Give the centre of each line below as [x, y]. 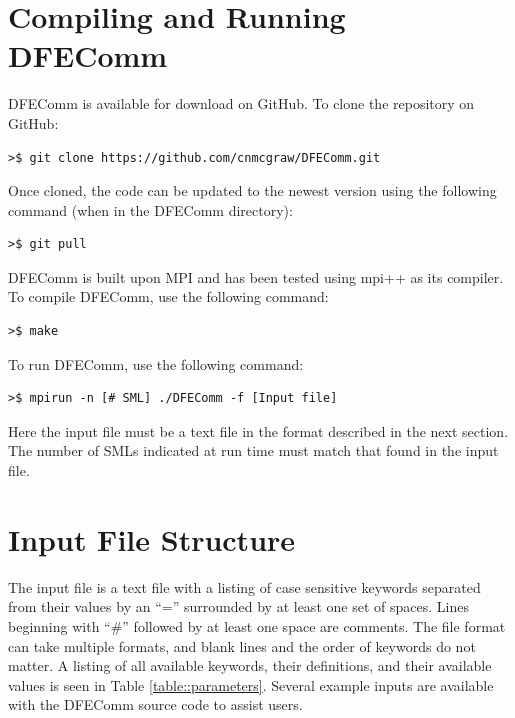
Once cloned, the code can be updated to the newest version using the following [252, 190]
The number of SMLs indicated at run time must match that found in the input [253, 450]
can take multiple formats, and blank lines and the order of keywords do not [242, 645]
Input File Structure [152, 538]
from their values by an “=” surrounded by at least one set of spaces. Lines [238, 606]
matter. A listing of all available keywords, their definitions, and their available [250, 665]
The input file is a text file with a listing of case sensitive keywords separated [244, 586]
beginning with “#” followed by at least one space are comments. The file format [257, 625]
